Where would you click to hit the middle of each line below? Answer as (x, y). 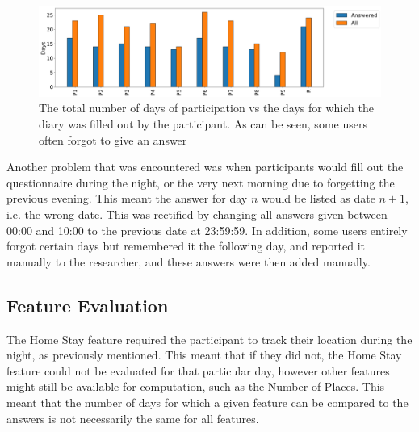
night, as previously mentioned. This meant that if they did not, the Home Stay (204, 355)
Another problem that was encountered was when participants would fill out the (205, 167)
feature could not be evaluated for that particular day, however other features (198, 370)
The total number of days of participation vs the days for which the (206, 108)
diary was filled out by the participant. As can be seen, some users (203, 123)
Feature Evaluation (88, 305)
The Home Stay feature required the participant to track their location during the (209, 339)
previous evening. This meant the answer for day (127, 198)
